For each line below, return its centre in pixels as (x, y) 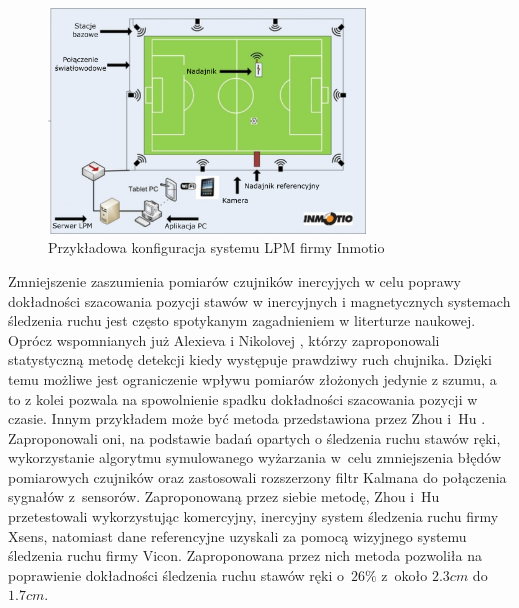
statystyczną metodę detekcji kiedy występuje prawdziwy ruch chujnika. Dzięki (250, 359)
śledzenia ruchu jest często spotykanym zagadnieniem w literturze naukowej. (242, 320)
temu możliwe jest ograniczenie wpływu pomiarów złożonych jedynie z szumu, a (252, 378)
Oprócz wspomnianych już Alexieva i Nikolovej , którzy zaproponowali (224, 339)
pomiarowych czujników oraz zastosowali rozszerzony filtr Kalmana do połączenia (257, 476)
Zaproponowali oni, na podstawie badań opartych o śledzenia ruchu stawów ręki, (254, 437)
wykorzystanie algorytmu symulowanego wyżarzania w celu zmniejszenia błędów (255, 457)
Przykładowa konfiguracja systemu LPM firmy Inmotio (216, 247)
